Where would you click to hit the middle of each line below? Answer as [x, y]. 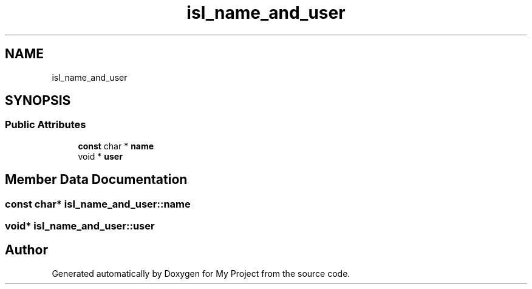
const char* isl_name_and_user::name [98, 204]
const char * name [116, 146]
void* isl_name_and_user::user [80, 226]
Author [26, 250]
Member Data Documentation [96, 180]
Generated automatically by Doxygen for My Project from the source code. [201, 273]
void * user [100, 156]
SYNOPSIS [38, 101]
